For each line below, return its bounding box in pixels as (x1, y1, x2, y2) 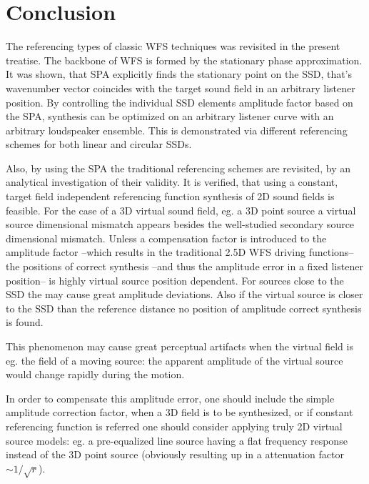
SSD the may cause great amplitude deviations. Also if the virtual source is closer (6, 287, 363, 302)
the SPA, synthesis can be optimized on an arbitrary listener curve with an (6, 109, 334, 124)
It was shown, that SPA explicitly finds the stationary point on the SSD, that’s (6, 66, 353, 82)
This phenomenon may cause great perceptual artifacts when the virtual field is (6, 339, 353, 353)
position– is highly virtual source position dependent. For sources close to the (6, 272, 344, 287)
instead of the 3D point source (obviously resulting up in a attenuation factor (6, 447, 344, 462)
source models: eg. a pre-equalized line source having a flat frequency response (6, 433, 348, 448)
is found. (6, 315, 44, 330)
